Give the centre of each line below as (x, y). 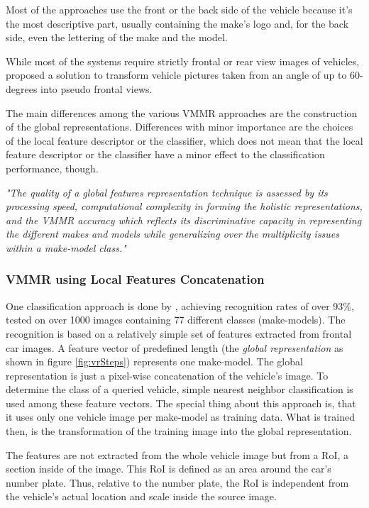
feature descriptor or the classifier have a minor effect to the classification (165, 154)
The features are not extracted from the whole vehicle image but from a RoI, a (177, 454)
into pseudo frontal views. (97, 88)
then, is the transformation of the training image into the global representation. (179, 431)
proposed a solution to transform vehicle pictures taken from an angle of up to (176, 75)
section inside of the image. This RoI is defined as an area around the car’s (169, 469)
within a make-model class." (66, 247)
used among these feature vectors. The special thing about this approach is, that (181, 403)
